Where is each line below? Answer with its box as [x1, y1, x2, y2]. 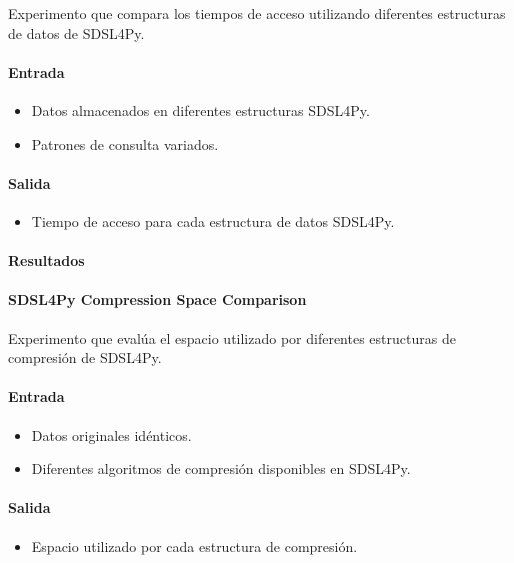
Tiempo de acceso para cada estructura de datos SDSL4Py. [31, 210, 395, 231]
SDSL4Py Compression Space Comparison [8, 289, 307, 310]
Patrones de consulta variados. [31, 133, 219, 154]
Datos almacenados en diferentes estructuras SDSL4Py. [31, 99, 370, 120]
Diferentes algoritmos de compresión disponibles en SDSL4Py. [31, 458, 411, 479]
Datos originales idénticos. [31, 424, 192, 445]
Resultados [8, 250, 85, 271]
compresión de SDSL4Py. [8, 347, 162, 368]
